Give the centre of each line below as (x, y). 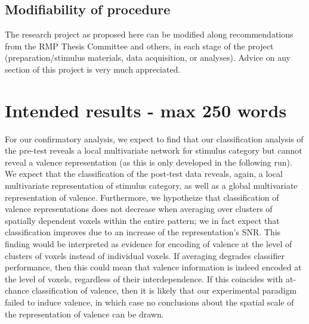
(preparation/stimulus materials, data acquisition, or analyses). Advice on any (148, 57)
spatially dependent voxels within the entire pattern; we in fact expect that (142, 220)
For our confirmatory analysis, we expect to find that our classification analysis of (154, 138)
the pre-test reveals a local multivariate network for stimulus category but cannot (154, 150)
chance (17, 290)
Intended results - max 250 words (146, 110)
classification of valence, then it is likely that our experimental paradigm (164, 290)
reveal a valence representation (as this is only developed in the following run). (149, 162)
